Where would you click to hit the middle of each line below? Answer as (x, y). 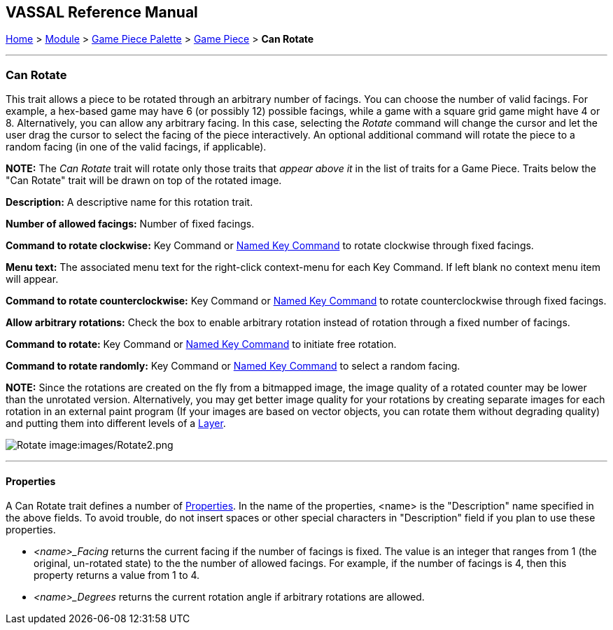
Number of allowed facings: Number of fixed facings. (130, 224)
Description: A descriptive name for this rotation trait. (129, 202)
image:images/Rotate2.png (111, 445)
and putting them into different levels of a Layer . (116, 423)
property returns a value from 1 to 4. (117, 575)
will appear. (32, 279)
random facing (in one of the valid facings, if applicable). (136, 147)
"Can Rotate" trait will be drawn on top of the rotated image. (144, 181)
